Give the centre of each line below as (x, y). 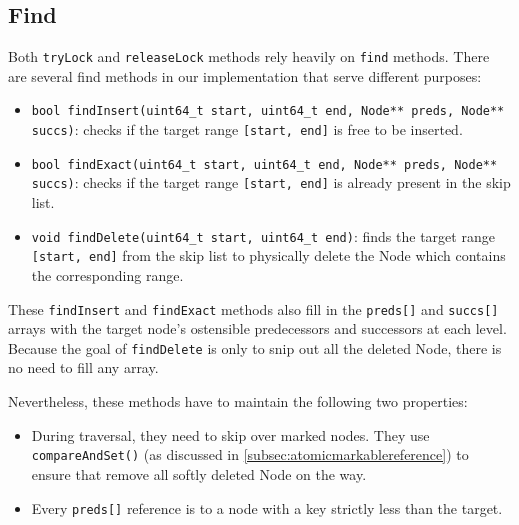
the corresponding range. (107, 274)
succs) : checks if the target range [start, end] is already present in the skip (271, 182)
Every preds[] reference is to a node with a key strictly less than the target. (267, 507)
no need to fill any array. (83, 367)
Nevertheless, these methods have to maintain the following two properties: (238, 401)
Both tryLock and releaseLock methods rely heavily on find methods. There (249, 56)
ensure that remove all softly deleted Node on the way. (199, 473)
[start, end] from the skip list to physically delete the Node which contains (268, 255)
